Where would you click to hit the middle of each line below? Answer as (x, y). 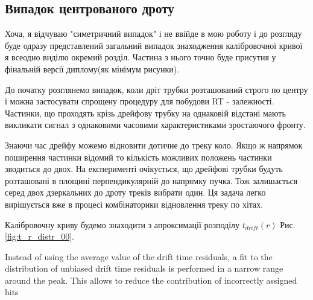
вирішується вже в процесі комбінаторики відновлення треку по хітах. (134, 204)
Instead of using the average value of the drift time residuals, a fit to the (139, 256)
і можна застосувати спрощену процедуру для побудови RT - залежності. (140, 101)
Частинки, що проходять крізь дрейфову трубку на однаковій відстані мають (145, 113)
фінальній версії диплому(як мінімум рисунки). (92, 69)
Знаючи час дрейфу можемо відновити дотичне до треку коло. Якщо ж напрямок (154, 145)
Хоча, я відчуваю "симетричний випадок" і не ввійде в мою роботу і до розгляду (153, 34)
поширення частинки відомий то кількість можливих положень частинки (138, 157)
